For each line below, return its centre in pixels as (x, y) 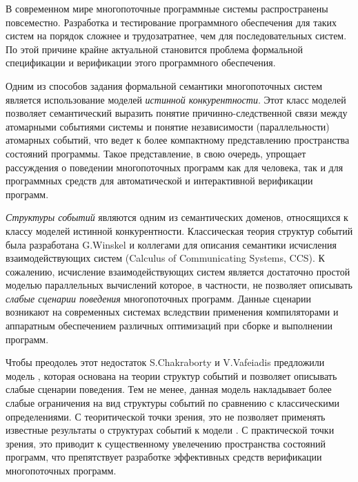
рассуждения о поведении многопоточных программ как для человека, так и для (175, 167)
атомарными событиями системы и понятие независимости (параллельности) (168, 126)
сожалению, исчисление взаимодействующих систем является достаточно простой (178, 271)
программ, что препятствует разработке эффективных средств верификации (164, 457)
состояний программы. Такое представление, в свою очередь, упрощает (156, 153)
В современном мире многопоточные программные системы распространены (167, 8)
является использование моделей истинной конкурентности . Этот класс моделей (176, 99)
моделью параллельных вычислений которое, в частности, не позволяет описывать (179, 285)
